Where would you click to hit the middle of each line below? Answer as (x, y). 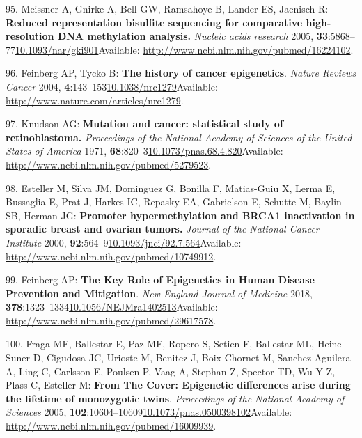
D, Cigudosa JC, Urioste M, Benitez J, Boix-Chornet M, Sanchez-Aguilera (192, 358)
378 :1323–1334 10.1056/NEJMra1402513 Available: (112, 307)
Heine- (331, 344)
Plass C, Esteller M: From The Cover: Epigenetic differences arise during (178, 385)
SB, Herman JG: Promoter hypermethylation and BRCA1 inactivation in (180, 215)
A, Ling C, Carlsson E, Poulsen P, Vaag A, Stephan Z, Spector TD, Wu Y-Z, (171, 371)
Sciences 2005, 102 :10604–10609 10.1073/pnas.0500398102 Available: (149, 412)
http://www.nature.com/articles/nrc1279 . (95, 100)
